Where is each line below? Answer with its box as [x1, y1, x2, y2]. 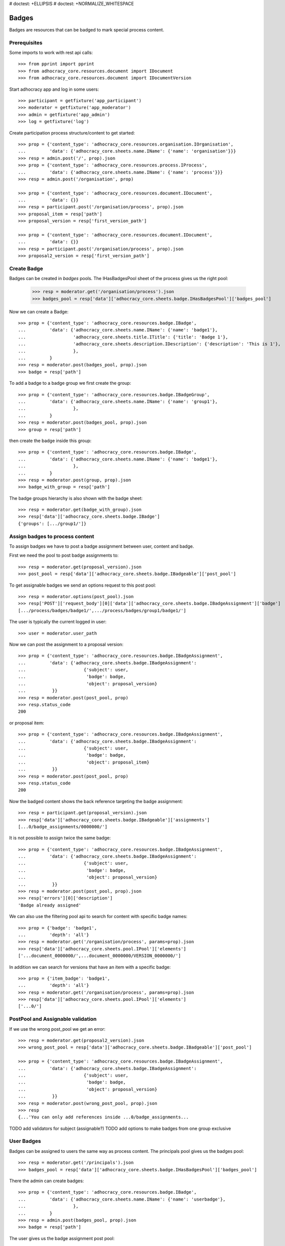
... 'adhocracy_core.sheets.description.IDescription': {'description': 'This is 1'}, [18, 341, 281, 347]
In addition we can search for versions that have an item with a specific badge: [9, 964, 171, 970]
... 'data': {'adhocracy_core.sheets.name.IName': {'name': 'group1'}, [18, 399, 218, 404]
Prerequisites [9, 39, 42, 46]
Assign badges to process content [9, 533, 95, 540]
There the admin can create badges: [9, 1178, 84, 1184]
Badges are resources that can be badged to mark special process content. [9, 26, 164, 32]
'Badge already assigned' [18, 902, 82, 908]
